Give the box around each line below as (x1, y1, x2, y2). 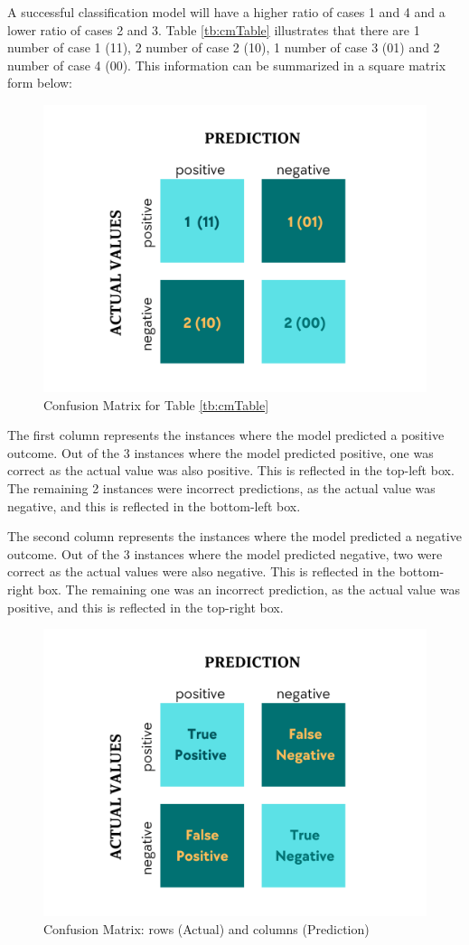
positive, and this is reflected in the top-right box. (7, 597, 284, 616)
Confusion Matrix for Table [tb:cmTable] (43, 395, 269, 414)
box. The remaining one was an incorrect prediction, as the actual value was (37, 579, 460, 598)
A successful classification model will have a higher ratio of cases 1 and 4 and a (7, 3, 446, 21)
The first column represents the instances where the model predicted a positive (7, 426, 445, 444)
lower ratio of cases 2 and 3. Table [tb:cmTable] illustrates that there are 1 (7, 20, 420, 39)
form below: (7, 73, 72, 92)
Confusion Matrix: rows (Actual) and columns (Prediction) (43, 919, 370, 938)
